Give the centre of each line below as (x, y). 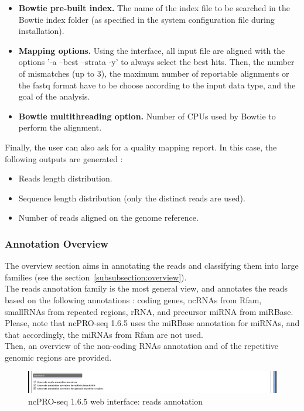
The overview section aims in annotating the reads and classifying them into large (152, 266)
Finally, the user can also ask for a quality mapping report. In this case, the (141, 147)
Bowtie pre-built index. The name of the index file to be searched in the (154, 8)
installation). (41, 31)
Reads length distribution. (65, 178)
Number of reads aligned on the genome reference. (108, 218)
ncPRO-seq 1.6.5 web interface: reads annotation (116, 401)
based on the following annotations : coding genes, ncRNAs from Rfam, (133, 299)
